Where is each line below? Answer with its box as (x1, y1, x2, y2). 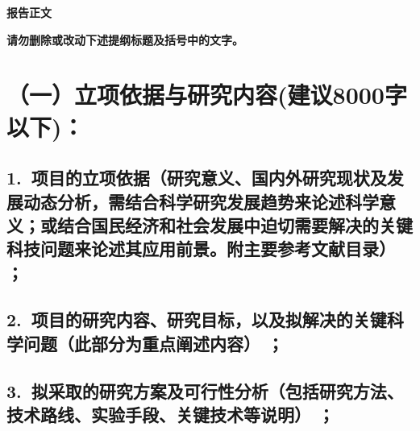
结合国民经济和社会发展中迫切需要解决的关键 (56, 212, 413, 237)
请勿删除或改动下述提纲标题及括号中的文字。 (6, 31, 243, 48)
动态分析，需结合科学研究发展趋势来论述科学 (23, 189, 379, 213)
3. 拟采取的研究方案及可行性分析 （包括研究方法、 (6, 378, 404, 403)
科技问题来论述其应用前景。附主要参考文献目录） (6, 236, 396, 261)
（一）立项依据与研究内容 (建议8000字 (6, 78, 407, 111)
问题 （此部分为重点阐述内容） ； (23, 330, 285, 355)
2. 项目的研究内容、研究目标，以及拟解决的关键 (6, 307, 387, 332)
